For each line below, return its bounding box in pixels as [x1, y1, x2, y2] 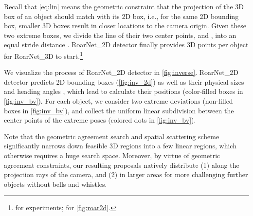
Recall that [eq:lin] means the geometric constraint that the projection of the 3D [4, 1, 244, 11]
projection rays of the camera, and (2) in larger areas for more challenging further [4, 169, 248, 180]
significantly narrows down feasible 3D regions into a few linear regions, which [4, 141, 236, 151]
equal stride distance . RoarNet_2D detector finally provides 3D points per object [4, 39, 249, 50]
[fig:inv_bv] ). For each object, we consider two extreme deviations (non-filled [4, 96, 233, 106]
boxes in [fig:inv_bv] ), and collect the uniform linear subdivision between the [4, 105, 234, 115]
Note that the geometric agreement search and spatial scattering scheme [4, 131, 219, 141]
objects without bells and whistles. [4, 179, 107, 189]
